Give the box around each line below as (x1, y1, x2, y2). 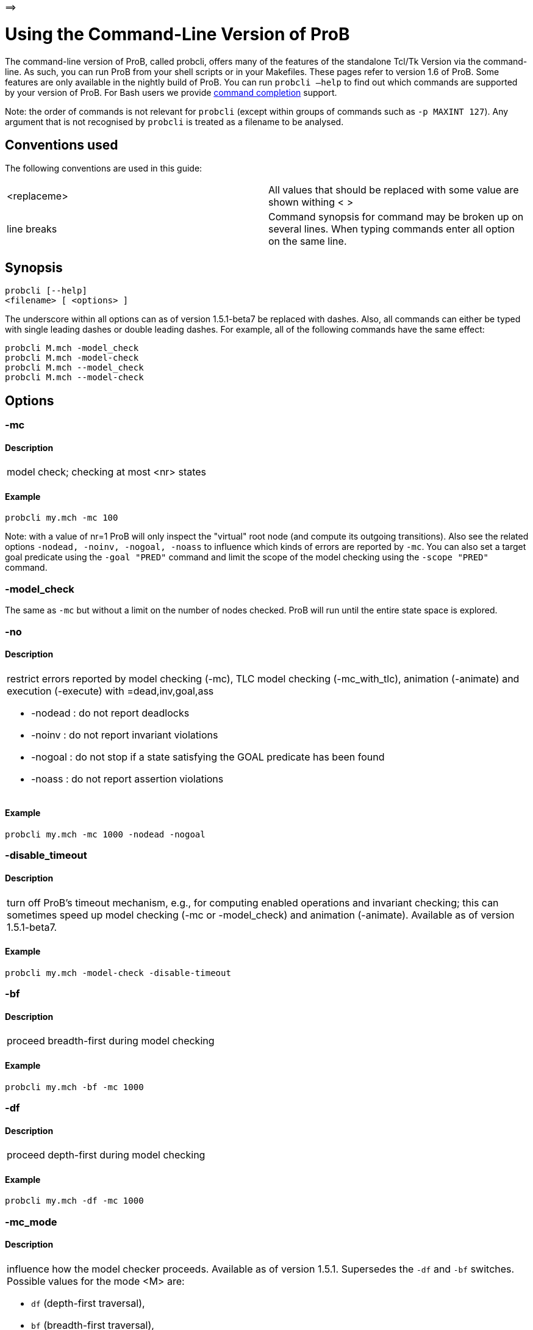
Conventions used (5, 137, 118, 153)
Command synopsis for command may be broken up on (268, 211, 524, 223)
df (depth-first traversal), (31, 1297, 145, 1310)
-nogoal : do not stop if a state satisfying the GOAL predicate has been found (31, 750, 385, 763)
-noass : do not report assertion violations (31, 772, 224, 785)
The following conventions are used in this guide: (5, 163, 202, 174)
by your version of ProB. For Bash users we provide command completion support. (5, 87, 337, 98)
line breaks (7, 223, 57, 236)
